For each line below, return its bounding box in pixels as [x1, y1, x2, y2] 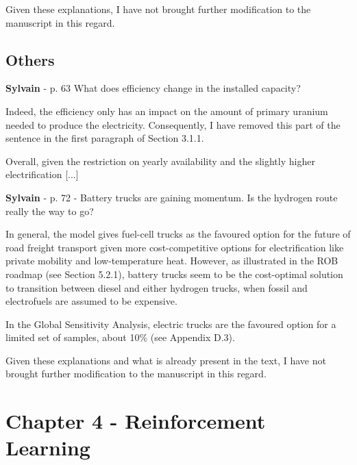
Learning [5, 433, 90, 462]
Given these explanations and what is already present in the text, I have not [5, 353, 326, 367]
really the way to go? [5, 203, 94, 218]
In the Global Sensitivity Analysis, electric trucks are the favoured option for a [5, 316, 336, 331]
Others [5, 49, 55, 70]
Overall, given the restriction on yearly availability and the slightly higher [5, 153, 315, 168]
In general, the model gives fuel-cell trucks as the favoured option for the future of [5, 227, 351, 241]
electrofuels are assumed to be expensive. [5, 294, 177, 308]
